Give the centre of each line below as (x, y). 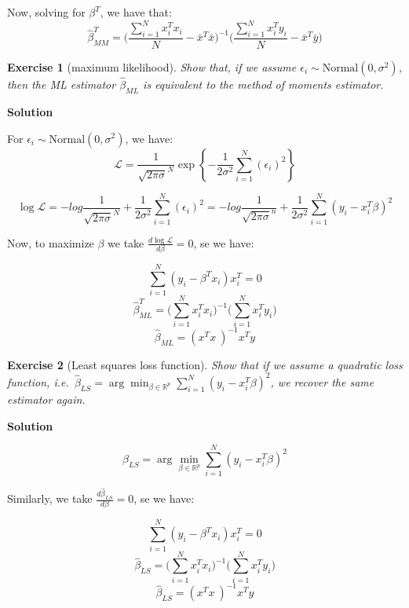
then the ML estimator (62, 84)
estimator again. (46, 399)
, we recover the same (322, 381)
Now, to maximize (51, 242)
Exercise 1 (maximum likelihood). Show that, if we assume (152, 66)
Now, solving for (46, 12)
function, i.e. (38, 381)
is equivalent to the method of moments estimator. (263, 84)
